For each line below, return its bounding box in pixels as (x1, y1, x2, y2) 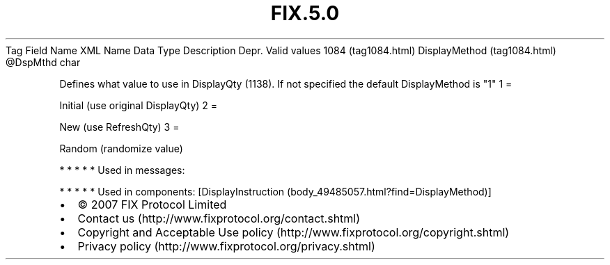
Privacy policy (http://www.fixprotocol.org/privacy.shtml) (77, 239, 375, 253)
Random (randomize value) (59, 142, 183, 154)
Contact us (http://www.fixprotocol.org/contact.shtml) (77, 211, 361, 225)
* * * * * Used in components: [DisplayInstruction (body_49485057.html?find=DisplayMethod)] (59, 185, 492, 198)
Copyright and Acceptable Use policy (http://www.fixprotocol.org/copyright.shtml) (77, 225, 510, 239)
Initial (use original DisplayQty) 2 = (59, 99, 218, 111)
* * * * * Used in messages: (59, 163, 185, 176)
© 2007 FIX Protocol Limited (77, 197, 227, 211)
